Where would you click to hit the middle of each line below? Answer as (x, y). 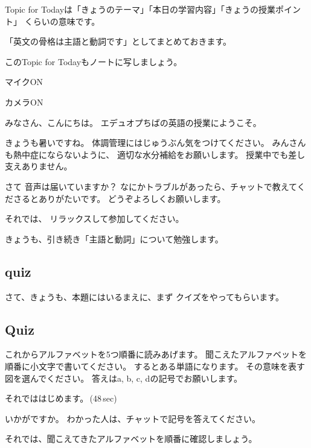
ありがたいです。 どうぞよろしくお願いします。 (132, 198)
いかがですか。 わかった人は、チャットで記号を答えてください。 (133, 418)
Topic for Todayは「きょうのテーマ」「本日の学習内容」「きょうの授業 (140, 9)
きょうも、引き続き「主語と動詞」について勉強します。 (114, 238)
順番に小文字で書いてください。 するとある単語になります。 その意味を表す (155, 366)
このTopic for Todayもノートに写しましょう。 (94, 61)
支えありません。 (39, 166)
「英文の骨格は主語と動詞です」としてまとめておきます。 (118, 41)
